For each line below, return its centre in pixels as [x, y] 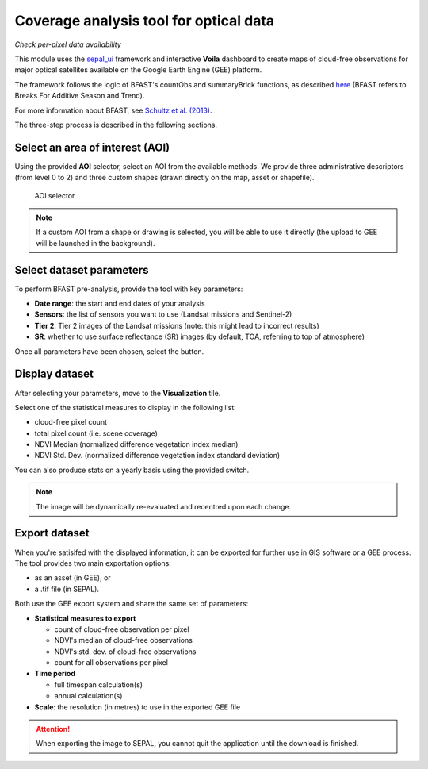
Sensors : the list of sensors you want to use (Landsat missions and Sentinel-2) [163, 314]
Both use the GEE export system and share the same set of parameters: [132, 604]
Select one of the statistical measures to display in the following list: [126, 407]
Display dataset [54, 374]
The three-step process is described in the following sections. [116, 125]
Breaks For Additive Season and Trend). [80, 96]
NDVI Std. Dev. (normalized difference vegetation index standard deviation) [157, 456]
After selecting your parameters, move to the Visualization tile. [118, 393]
